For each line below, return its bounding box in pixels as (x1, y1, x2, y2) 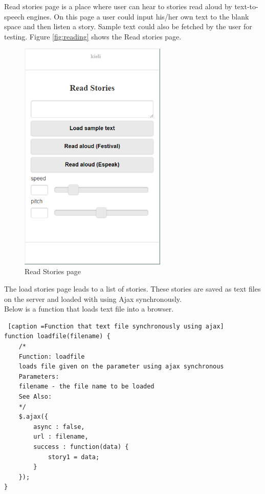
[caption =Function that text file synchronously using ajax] (8, 322, 224, 330)
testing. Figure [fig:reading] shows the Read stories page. (4, 31, 182, 42)
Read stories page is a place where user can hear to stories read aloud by (4, 1, 232, 11)
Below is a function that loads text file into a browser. (4, 303, 174, 314)
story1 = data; (48, 453, 100, 461)
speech (4, 11, 25, 22)
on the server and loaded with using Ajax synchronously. (4, 293, 182, 304)
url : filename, (33, 433, 89, 441)
